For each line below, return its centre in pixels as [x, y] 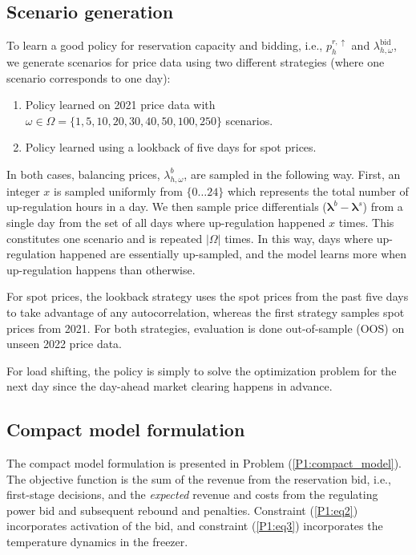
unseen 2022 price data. [65, 344]
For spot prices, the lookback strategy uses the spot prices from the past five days [208, 296]
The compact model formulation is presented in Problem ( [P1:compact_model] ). [204, 463]
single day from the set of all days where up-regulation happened [166, 222]
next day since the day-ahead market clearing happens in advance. [170, 386]
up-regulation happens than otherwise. [101, 269]
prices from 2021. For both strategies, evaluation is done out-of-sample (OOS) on [206, 328]
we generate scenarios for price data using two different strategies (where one [196, 62]
